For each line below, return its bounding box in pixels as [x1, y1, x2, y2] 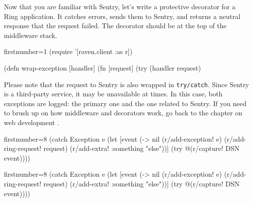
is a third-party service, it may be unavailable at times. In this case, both [4, 89, 223, 99]
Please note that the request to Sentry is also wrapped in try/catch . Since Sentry [4, 79, 249, 89]
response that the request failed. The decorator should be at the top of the [4, 20, 227, 31]
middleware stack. [4, 30, 57, 40]
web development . [4, 117, 59, 127]
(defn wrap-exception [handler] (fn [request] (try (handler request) [4, 62, 201, 73]
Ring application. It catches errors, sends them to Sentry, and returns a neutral [4, 11, 240, 21]
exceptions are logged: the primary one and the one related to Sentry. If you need [4, 98, 247, 108]
